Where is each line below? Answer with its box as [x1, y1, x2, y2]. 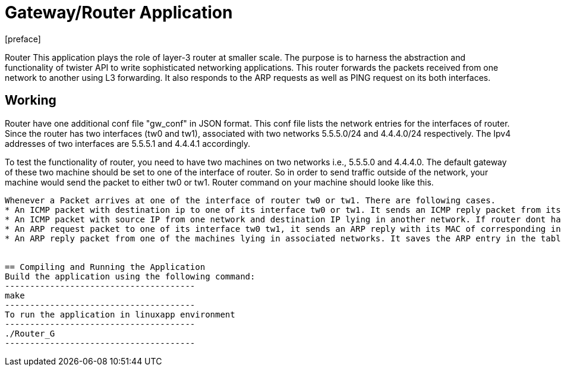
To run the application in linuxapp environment [5, 309, 235, 319]
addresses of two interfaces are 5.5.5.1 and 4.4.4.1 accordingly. [5, 138, 251, 149]
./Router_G [5, 328, 55, 338]
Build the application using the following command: [5, 271, 256, 281]
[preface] [5, 33, 41, 44]
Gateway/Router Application [5, 2, 233, 23]
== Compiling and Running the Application [5, 262, 206, 272]
